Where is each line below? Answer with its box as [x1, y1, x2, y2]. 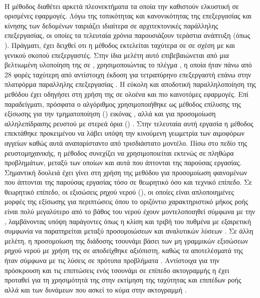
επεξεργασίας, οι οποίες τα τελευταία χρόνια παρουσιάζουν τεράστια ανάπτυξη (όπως [4, 30, 251, 40]
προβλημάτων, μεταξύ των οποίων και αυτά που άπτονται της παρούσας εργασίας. [4, 157, 242, 168]
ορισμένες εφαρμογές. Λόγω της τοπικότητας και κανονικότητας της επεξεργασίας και [4, 10, 252, 21]
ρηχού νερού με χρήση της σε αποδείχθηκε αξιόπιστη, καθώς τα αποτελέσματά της [4, 245, 243, 256]
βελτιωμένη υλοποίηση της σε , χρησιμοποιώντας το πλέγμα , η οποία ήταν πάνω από [4, 59, 252, 70]
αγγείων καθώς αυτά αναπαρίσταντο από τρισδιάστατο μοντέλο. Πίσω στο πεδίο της [4, 137, 248, 148]
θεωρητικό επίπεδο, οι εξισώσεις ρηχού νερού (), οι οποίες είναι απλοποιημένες [4, 186, 234, 197]
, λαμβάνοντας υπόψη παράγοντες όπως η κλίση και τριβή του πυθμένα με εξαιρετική [4, 216, 251, 226]
